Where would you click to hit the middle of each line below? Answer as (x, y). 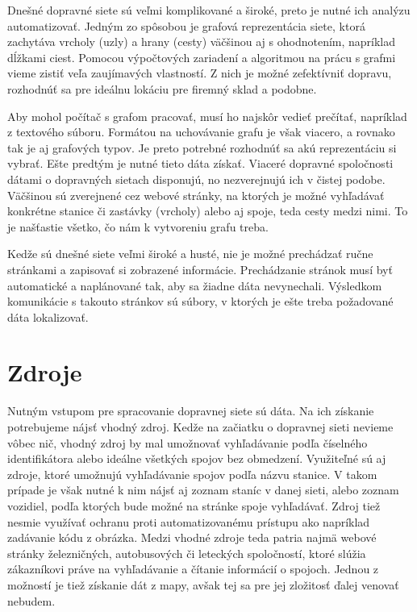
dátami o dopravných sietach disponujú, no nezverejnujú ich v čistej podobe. (196, 179)
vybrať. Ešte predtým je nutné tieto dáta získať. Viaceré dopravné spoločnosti (200, 163)
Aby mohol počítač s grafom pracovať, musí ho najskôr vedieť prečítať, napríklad (207, 116)
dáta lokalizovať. (48, 316)
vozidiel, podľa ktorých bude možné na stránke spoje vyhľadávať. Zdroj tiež (194, 505)
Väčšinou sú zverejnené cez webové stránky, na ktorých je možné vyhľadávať (196, 195)
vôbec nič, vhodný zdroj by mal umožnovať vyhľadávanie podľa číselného (188, 442)
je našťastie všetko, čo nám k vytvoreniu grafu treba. (138, 226)
